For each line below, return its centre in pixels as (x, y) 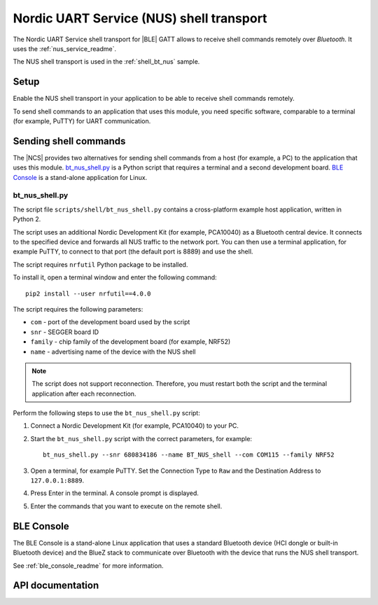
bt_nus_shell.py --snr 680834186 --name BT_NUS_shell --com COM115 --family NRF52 (189, 455)
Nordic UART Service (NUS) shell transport (140, 18)
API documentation (56, 586)
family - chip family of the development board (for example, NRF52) (131, 342)
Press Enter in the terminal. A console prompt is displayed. (115, 493)
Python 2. (27, 219)
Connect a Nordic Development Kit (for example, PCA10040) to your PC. (135, 426)
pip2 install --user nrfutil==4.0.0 (88, 293)
